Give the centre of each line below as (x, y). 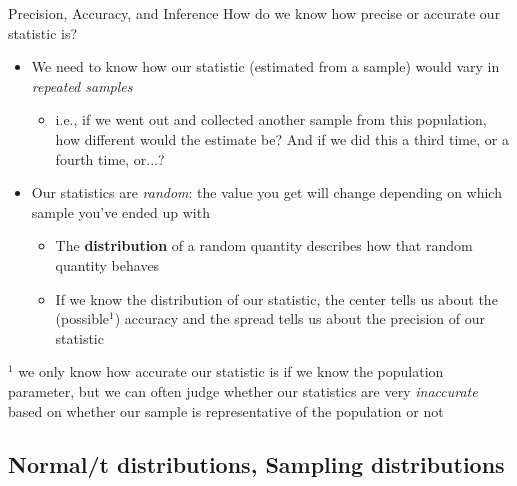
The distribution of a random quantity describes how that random (264, 245)
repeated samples (82, 85)
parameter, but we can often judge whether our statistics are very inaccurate (243, 390)
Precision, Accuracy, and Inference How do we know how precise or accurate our (254, 13)
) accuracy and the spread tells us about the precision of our (300, 318)
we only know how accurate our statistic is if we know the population (231, 371)
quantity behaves (107, 264)
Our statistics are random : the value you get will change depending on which (266, 192)
